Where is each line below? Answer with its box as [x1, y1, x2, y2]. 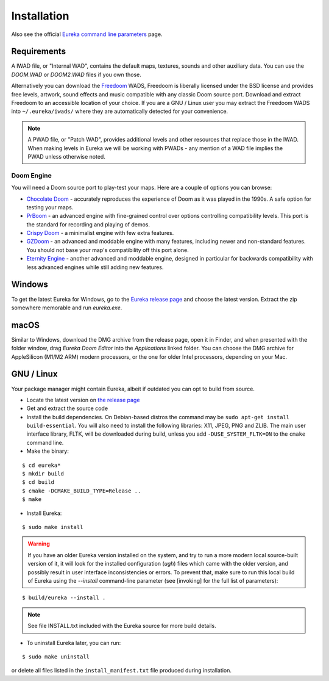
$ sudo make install [22, 524, 83, 530]
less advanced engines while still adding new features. [26, 263, 164, 271]
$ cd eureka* [22, 461, 61, 469]
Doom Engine [11, 171, 52, 179]
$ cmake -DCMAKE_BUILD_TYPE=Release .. [22, 487, 141, 494]
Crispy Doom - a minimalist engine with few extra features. [26, 229, 174, 237]
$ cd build [22, 479, 55, 486]
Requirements [11, 46, 66, 57]
